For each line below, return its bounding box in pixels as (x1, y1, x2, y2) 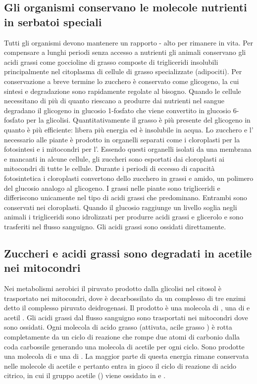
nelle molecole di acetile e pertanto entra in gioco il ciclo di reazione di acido (4, 360, 237, 371)
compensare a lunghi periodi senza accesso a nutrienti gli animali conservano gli (4, 47, 246, 57)
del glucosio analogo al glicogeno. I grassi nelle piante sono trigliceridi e (4, 182, 220, 193)
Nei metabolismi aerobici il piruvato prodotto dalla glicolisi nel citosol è (4, 283, 222, 294)
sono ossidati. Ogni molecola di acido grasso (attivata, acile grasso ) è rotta (4, 322, 232, 332)
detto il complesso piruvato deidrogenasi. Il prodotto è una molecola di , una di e (4, 302, 250, 313)
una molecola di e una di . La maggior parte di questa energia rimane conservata (4, 351, 249, 361)
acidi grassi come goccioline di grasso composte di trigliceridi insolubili (4, 56, 218, 67)
